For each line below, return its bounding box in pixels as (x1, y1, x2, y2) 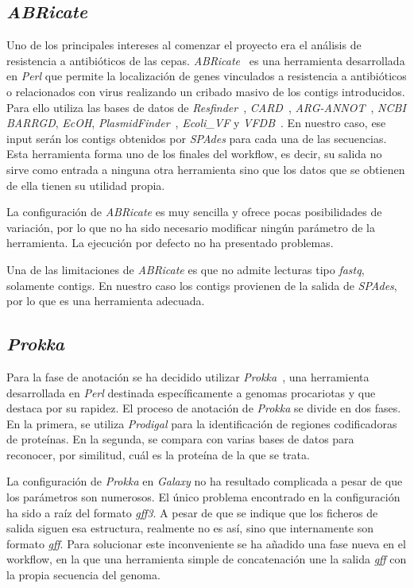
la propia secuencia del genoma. (6, 567, 161, 583)
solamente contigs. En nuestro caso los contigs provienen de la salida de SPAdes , (6, 277, 397, 293)
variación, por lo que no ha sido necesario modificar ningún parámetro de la (6, 219, 375, 235)
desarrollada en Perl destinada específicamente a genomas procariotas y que (6, 384, 376, 400)
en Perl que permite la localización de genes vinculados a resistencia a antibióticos (6, 68, 407, 84)
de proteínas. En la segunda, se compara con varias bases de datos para (6, 431, 354, 447)
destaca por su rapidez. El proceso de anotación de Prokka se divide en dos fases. (6, 400, 401, 416)
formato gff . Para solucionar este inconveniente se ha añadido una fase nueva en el (6, 535, 406, 551)
